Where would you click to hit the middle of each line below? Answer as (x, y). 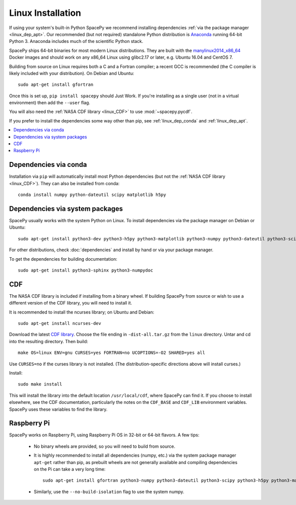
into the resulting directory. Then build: (49, 341)
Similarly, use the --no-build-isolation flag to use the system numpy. (109, 492)
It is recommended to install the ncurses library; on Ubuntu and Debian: (82, 312)
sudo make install (40, 384)
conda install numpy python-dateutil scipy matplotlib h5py (92, 195)
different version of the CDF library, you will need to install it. (71, 303)
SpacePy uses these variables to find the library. (58, 409)
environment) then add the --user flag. (50, 103)
